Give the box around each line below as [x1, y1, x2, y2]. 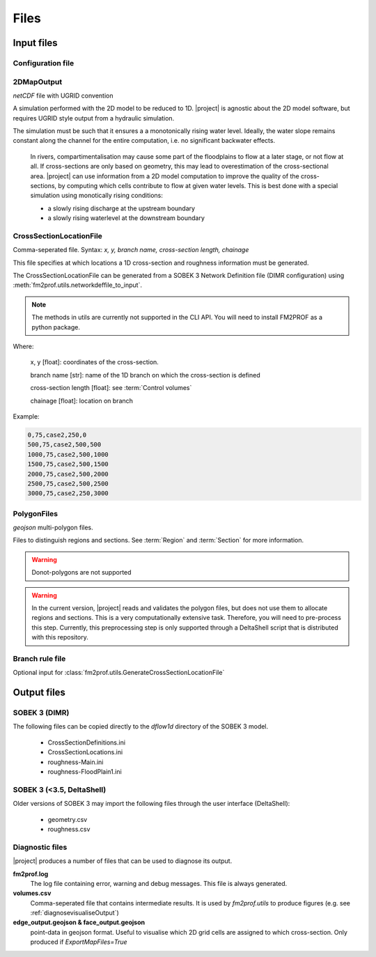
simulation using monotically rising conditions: [30, 192, 164, 200]
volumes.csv [13, 889, 52, 898]
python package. [31, 322, 80, 331]
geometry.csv [47, 815, 88, 823]
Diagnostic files [13, 842, 68, 852]
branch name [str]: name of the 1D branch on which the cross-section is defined [30, 371, 260, 379]
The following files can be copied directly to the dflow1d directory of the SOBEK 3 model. [13, 722, 269, 731]
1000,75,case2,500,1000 [27, 450, 109, 458]
